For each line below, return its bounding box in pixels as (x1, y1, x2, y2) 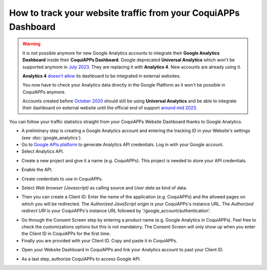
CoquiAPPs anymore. (22, 89, 66, 95)
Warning (22, 41, 41, 47)
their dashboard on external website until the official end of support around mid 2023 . (22, 105, 197, 111)
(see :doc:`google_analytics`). (21, 135, 82, 140)
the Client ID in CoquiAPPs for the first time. (21, 230, 111, 237)
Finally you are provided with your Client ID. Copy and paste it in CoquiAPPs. (21, 237, 178, 243)
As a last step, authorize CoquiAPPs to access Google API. (21, 256, 141, 262)
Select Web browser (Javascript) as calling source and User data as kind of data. (21, 184, 187, 190)
